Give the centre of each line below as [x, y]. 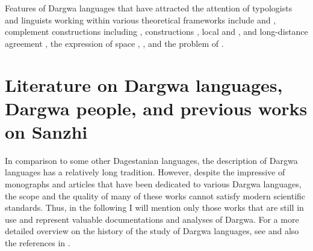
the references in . [38, 243]
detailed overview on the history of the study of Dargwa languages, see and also [152, 231]
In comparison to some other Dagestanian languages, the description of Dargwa [151, 160]
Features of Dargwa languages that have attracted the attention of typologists [149, 8]
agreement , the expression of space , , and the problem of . [114, 43]
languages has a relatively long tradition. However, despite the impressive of [145, 172]
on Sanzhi [46, 131]
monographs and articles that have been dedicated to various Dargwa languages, [153, 184]
